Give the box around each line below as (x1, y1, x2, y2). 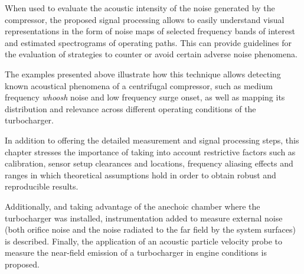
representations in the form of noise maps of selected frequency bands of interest (5, 25, 295, 37)
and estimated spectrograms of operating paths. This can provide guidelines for (5, 36, 292, 48)
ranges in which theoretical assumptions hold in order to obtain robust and (5, 168, 276, 181)
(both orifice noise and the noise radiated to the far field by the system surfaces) (5, 223, 296, 236)
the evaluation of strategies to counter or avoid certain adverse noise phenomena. (5, 48, 298, 60)
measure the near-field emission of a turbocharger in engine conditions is (5, 246, 267, 259)
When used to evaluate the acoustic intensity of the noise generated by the (5, 2, 275, 14)
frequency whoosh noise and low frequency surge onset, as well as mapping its (5, 91, 285, 103)
